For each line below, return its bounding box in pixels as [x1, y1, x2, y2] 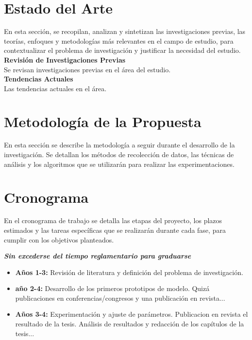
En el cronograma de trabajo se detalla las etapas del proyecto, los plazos [4, 215, 222, 226]
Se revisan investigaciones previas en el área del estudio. [4, 64, 171, 74]
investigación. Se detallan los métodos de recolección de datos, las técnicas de [4, 149, 234, 159]
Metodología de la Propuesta [4, 112, 202, 131]
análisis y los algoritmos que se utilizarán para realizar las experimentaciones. [4, 159, 235, 169]
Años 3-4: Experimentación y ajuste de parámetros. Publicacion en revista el [15, 309, 248, 319]
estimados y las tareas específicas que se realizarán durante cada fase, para [4, 225, 226, 235]
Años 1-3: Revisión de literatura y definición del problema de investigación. [15, 267, 243, 277]
